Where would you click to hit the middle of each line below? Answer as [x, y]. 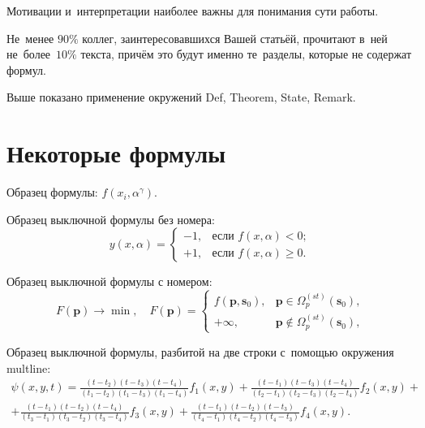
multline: [29, 367]
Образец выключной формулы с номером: [109, 281]
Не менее [30, 38]
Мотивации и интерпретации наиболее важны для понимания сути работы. [193, 11]
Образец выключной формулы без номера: [111, 219]
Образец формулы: [52, 192]
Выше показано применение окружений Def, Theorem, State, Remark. [181, 97]
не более [29, 54]
